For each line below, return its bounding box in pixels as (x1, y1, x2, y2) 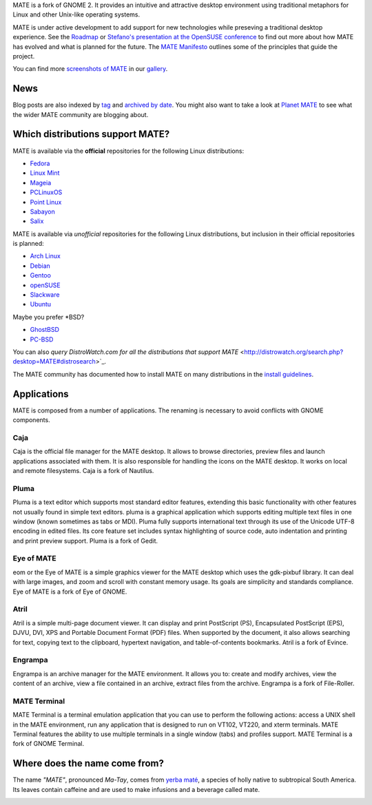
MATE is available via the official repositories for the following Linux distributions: (12, 147, 245, 155)
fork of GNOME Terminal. (12, 740, 85, 748)
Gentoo (30, 271, 52, 280)
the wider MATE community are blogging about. (12, 110, 149, 118)
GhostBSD (30, 326, 60, 334)
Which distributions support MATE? (12, 128, 170, 140)
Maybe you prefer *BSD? (12, 313, 85, 321)
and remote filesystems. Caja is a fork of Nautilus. (12, 466, 154, 474)
